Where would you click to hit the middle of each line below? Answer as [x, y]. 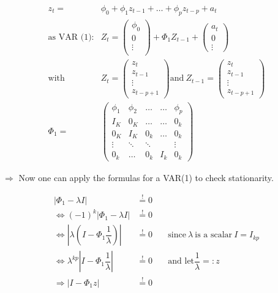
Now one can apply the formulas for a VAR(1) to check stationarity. [146, 177]
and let [181, 261]
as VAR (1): [71, 37]
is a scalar [214, 235]
